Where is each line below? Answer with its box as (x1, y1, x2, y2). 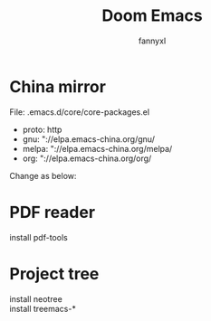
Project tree (9, 263, 100, 284)
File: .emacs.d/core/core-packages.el (9, 106, 150, 118)
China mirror (9, 76, 107, 97)
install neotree (9, 293, 63, 304)
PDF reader (9, 202, 96, 222)
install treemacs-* (9, 303, 77, 314)
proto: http (22, 124, 62, 135)
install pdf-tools (9, 231, 68, 242)
